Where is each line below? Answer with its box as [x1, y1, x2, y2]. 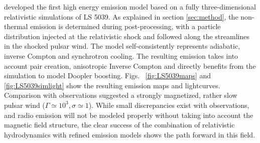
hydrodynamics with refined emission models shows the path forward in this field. [4, 129, 255, 139]
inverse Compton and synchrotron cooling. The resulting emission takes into [4, 50, 238, 61]
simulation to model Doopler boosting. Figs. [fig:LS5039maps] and [4, 70, 211, 81]
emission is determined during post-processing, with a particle [30, 21, 221, 32]
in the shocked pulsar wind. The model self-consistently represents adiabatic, [4, 41, 240, 51]
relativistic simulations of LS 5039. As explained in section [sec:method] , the [4, 11, 238, 22]
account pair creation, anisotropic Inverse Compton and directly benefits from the [4, 60, 256, 71]
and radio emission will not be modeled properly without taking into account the [4, 109, 253, 120]
